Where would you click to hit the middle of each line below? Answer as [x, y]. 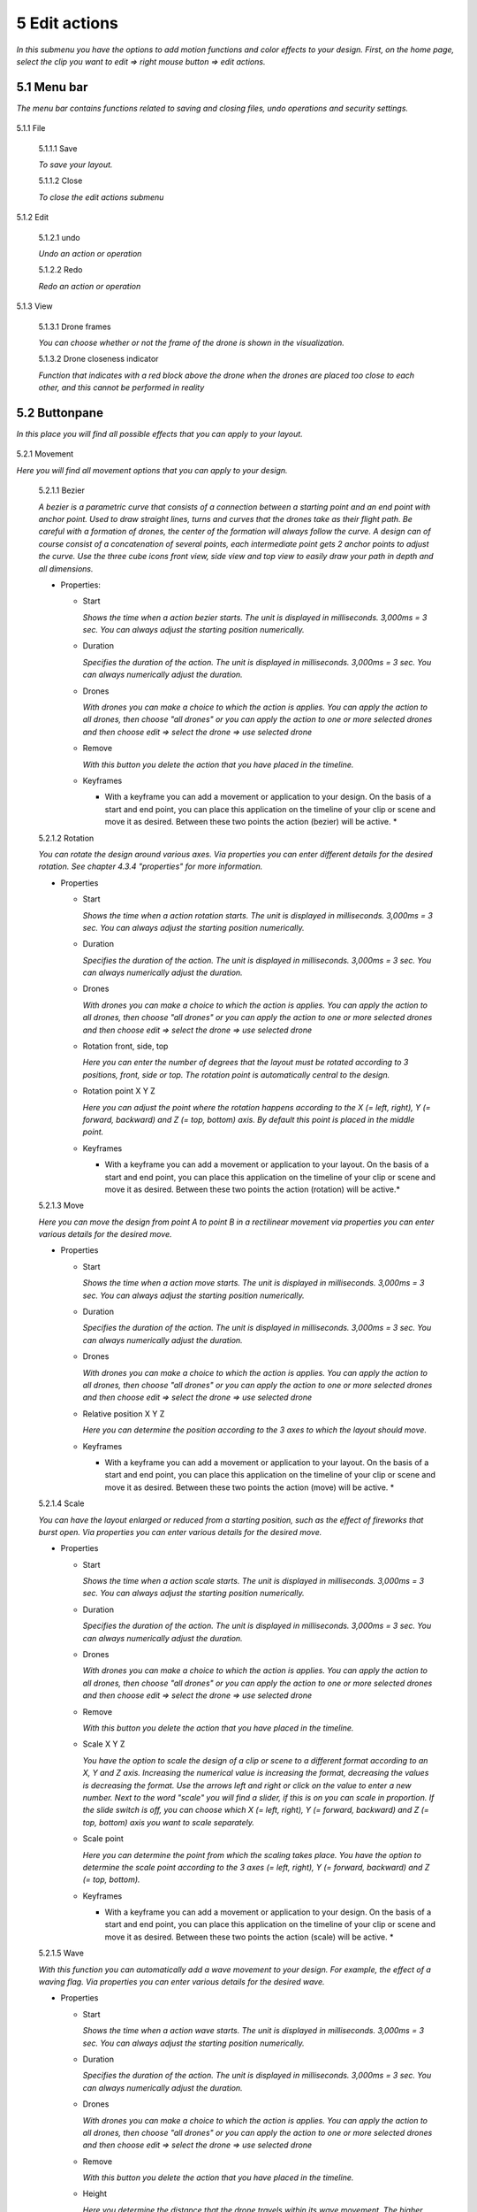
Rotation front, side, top [125, 1046]
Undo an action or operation [90, 253]
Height [95, 2193]
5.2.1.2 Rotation [66, 838]
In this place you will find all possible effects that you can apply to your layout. [160, 434]
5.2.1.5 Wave [61, 1953]
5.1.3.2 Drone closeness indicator [98, 359]
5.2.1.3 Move [61, 1206]
